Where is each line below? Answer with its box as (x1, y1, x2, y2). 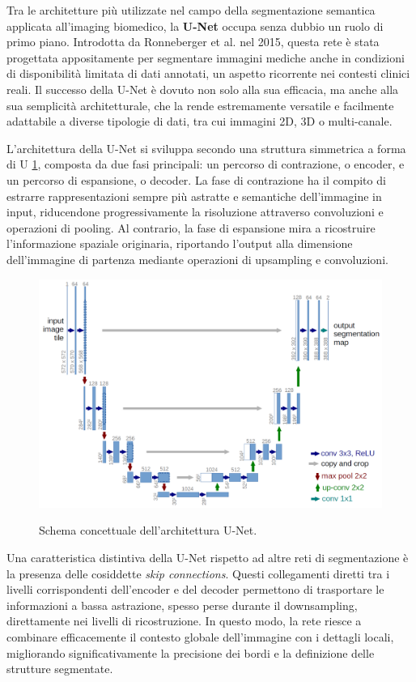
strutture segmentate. (6, 660, 113, 677)
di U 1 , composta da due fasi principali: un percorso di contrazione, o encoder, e (6, 156, 405, 173)
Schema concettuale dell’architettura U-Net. (39, 522, 257, 539)
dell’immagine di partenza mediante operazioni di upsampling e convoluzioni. (6, 250, 388, 267)
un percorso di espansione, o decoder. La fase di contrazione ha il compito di (6, 171, 386, 188)
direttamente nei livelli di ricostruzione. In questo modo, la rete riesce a (6, 612, 362, 629)
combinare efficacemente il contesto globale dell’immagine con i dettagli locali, (6, 629, 394, 646)
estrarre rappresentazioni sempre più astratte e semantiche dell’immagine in (6, 187, 382, 204)
